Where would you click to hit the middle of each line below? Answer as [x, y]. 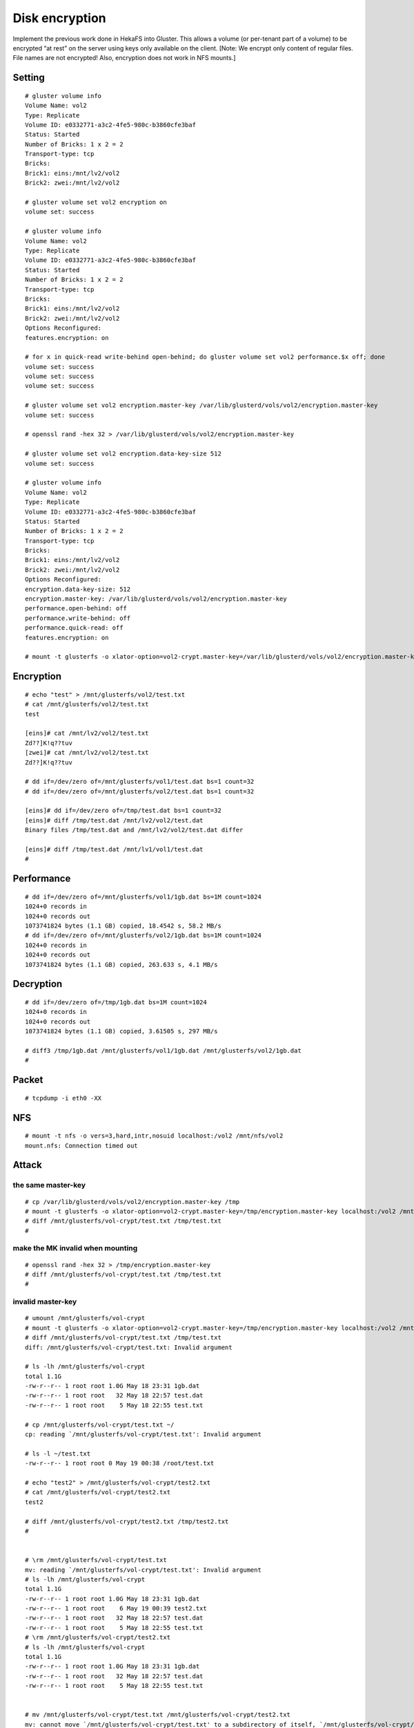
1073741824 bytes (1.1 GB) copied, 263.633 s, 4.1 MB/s [121, 965]
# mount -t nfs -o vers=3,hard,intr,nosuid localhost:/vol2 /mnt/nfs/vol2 [154, 1136]
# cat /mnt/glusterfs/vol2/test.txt [87, 704]
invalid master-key [45, 1302]
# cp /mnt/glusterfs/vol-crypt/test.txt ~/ [100, 1425]
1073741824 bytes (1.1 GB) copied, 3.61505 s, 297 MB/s [121, 1031]
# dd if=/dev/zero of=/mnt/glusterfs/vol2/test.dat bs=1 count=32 [140, 791]
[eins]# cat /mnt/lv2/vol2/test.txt [87, 733]
